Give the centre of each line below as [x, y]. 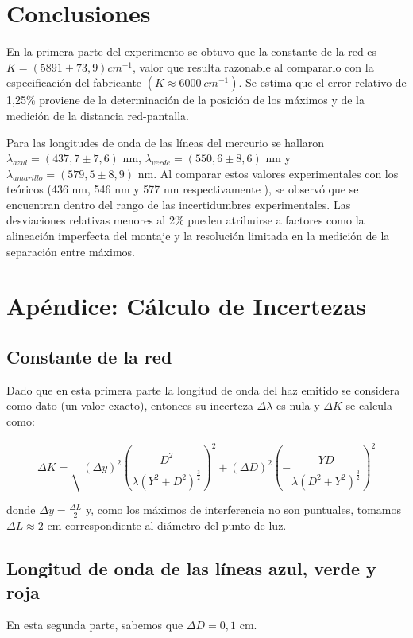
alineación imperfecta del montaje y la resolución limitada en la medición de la [198, 236]
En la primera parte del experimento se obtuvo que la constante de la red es [192, 51]
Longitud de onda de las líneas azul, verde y [191, 568]
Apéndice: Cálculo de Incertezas [186, 306]
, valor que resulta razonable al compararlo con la [253, 66]
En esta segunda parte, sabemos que [95, 625]
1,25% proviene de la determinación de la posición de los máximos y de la [185, 100]
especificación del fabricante [74, 82]
